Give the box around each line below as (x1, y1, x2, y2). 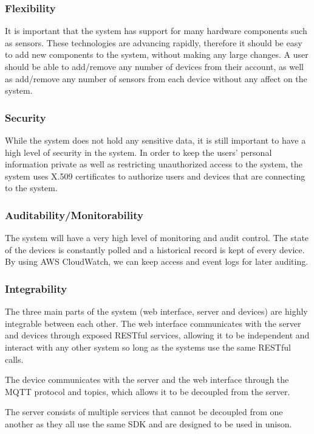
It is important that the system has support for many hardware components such (5, 24, 307, 37)
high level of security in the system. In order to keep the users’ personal (5, 145, 272, 158)
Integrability (5, 281, 67, 296)
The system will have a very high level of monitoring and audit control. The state (5, 231, 309, 244)
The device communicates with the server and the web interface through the (5, 373, 289, 386)
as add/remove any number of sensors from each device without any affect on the (5, 72, 307, 85)
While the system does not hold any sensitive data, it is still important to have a (5, 134, 306, 146)
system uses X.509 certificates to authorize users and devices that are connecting (5, 169, 305, 182)
